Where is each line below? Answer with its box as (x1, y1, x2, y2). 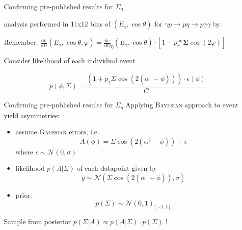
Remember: (4, 37, 38, 47)
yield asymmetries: (4, 110, 60, 120)
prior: (15, 189, 32, 200)
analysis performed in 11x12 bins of (4, 19, 110, 29)
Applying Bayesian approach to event (125, 100, 239, 110)
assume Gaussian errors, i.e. (15, 127, 99, 137)
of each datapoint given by (77, 163, 157, 173)
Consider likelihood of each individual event (4, 55, 135, 66)
